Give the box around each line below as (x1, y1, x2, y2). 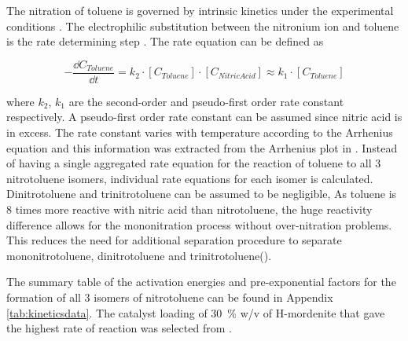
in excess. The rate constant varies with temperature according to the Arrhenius (6, 124, 393, 141)
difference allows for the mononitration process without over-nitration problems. (6, 216, 392, 233)
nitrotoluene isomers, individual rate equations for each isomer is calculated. (6, 170, 373, 186)
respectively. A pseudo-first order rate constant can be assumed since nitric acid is (6, 108, 402, 125)
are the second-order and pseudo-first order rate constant (68, 93, 344, 109)
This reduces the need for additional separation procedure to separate (6, 232, 342, 248)
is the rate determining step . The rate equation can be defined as (6, 33, 324, 49)
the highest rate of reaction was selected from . (6, 320, 232, 336)
